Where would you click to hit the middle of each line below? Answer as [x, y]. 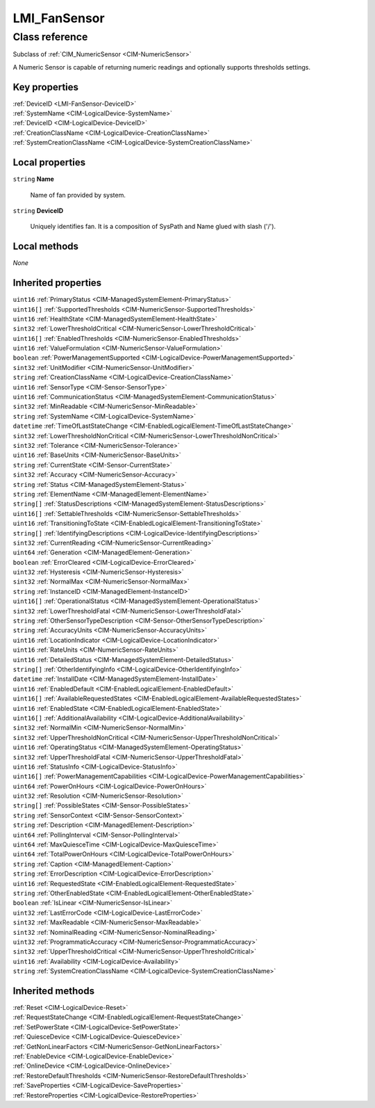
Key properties [46, 87]
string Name [34, 179]
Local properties [49, 162]
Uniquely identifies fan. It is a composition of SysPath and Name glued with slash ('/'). [153, 227]
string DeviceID [38, 210]
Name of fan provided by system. [78, 195]
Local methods [46, 247]
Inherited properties [57, 283]
